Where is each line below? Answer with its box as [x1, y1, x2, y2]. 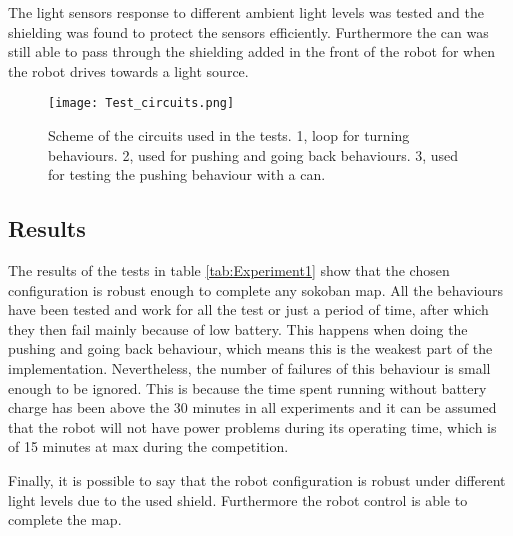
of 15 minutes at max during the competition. [8, 436, 289, 457]
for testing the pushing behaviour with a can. [48, 164, 326, 185]
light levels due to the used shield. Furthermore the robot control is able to [8, 489, 468, 510]
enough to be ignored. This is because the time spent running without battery [8, 377, 487, 398]
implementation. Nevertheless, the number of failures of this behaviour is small [8, 357, 491, 378]
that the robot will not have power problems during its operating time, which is [8, 416, 497, 437]
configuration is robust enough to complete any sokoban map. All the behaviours [8, 279, 504, 300]
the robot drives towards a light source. [8, 60, 249, 81]
